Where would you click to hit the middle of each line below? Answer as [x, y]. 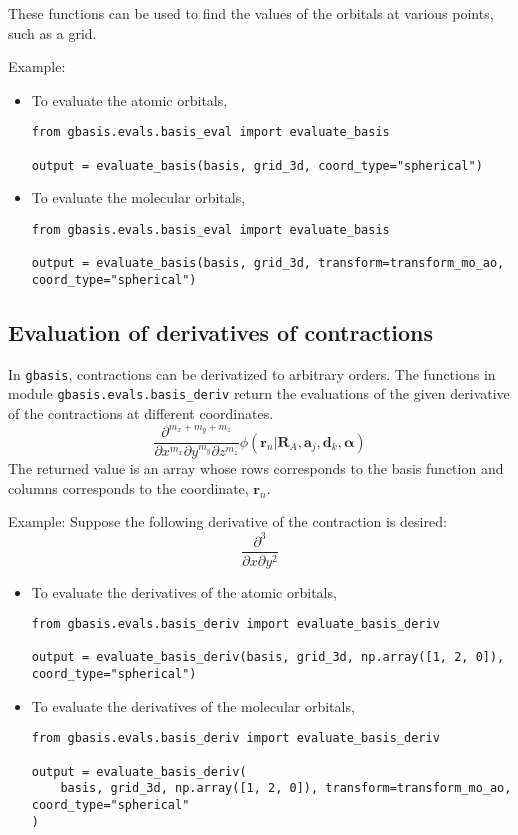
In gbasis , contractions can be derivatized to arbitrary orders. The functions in [252, 373]
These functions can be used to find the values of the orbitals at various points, [251, 13]
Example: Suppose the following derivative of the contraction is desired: [227, 521]
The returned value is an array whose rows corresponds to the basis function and [256, 468]
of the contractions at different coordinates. [141, 413]
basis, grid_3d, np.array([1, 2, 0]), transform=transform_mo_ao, [286, 788]
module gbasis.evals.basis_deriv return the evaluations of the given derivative [259, 393]
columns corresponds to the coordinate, [128, 487]
